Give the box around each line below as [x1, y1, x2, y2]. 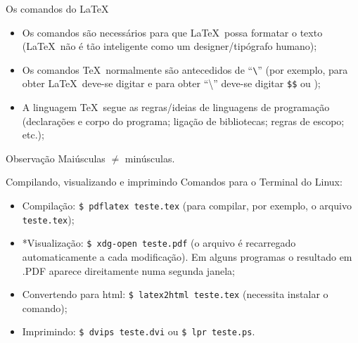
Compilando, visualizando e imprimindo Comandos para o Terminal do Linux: [6, 174, 343, 189]
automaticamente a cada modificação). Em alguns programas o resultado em [22, 250, 352, 264]
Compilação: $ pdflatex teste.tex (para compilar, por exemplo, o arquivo [22, 198, 352, 213]
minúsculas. [124, 150, 175, 165]
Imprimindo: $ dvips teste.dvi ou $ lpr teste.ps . [22, 324, 255, 339]
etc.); [22, 127, 44, 142]
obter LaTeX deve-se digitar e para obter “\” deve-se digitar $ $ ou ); [22, 76, 321, 91]
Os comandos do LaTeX [6, 1, 109, 15]
